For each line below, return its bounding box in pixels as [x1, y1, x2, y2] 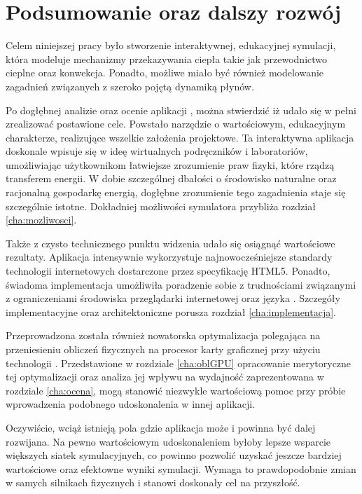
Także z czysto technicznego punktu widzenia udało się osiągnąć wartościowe [6, 235, 335, 250]
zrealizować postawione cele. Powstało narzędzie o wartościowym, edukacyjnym [6, 116, 346, 131]
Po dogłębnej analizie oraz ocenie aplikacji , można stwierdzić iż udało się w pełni [6, 102, 357, 117]
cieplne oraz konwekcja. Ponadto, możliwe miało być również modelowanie [6, 65, 324, 80]
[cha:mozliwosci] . [6, 212, 77, 227]
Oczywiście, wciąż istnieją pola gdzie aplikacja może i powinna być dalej [6, 420, 316, 434]
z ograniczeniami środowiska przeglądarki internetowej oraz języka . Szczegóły [6, 291, 340, 306]
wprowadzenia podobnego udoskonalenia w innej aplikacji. [6, 397, 256, 411]
